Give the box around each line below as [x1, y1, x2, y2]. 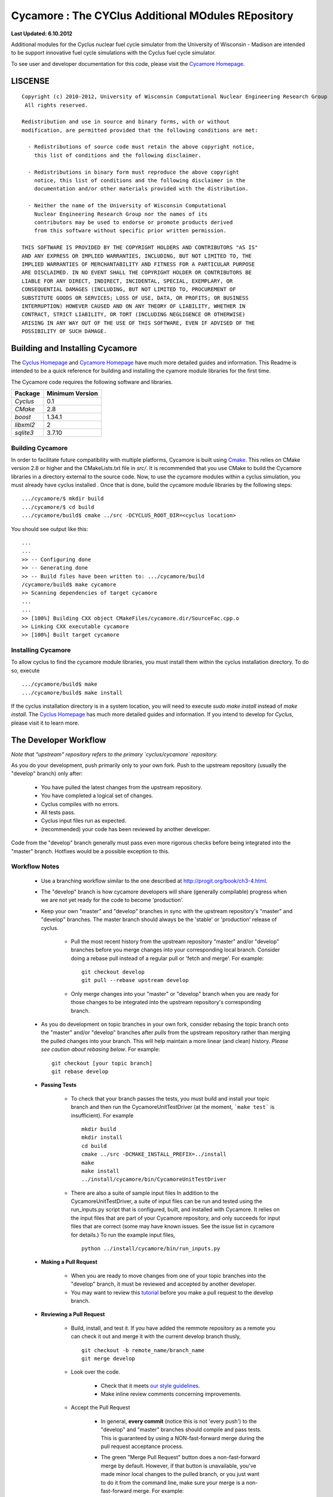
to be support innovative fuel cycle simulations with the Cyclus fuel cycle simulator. [11, 49, 216, 56]
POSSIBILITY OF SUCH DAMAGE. [22, 328, 107, 335]
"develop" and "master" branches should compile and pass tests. [100, 1426, 262, 1434]
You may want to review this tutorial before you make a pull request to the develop [71, 1289, 274, 1296]
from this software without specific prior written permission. [33, 228, 227, 234]
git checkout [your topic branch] [51, 1060, 152, 1066]
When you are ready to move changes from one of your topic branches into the [71, 1272, 266, 1279]
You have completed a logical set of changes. [41, 792, 154, 799]
